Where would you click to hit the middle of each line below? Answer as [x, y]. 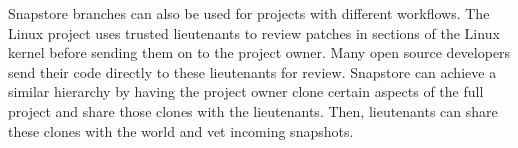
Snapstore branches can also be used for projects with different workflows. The [249, 13]
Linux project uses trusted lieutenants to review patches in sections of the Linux [254, 32]
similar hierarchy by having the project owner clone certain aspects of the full [246, 91]
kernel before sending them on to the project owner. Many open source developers [259, 52]
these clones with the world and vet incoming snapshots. [181, 130]
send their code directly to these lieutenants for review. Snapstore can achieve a [252, 71]
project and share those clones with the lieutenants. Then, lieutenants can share [253, 110]
